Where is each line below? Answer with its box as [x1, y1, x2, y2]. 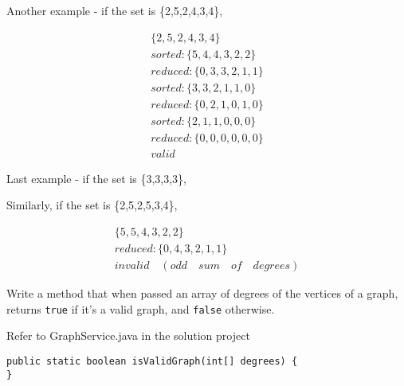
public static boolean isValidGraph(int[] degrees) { [6, 355, 298, 367]
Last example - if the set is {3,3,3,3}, [6, 170, 186, 186]
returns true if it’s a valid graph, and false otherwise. [6, 300, 275, 317]
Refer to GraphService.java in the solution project [6, 327, 250, 344]
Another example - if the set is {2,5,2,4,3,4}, [6, 2, 223, 18]
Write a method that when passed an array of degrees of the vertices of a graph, [6, 285, 398, 302]
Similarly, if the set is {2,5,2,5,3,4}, [6, 197, 178, 213]
